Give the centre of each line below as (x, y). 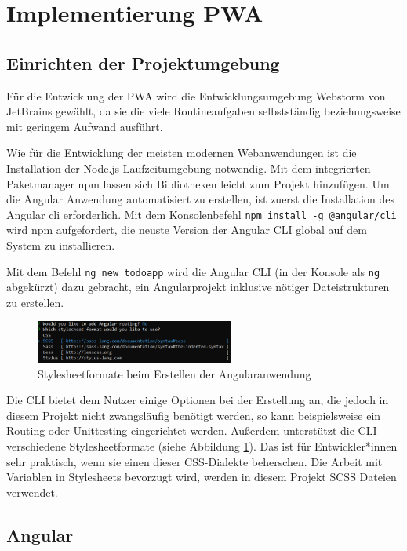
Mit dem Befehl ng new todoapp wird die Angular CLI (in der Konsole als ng (193, 271)
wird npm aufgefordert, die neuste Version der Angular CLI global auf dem (187, 230)
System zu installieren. (61, 244)
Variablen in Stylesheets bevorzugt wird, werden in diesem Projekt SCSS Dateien (202, 477)
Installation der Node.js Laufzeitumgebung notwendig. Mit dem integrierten (189, 168)
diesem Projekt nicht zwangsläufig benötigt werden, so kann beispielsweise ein (194, 415)
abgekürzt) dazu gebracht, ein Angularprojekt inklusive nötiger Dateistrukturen (198, 287)
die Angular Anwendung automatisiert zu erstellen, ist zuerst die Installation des (200, 199)
